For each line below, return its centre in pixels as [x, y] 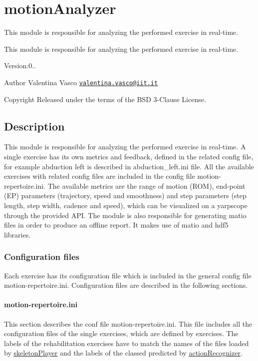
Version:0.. [20, 65]
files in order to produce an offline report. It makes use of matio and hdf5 [116, 225]
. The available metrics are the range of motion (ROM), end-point [144, 185]
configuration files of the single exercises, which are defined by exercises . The [121, 333]
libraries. [17, 234]
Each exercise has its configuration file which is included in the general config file [128, 275]
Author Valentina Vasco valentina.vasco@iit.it [81, 82]
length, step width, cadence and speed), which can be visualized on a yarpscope [126, 205]
